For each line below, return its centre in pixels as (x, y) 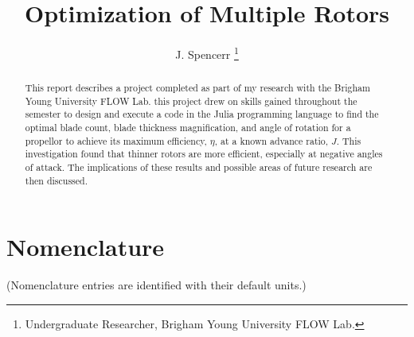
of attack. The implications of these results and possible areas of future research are (199, 167)
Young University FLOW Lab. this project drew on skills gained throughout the (191, 101)
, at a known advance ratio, (271, 140)
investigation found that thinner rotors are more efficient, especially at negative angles (204, 154)
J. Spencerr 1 (207, 53)
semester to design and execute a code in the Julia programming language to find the (202, 114)
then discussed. (56, 180)
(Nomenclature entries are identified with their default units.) (156, 285)
